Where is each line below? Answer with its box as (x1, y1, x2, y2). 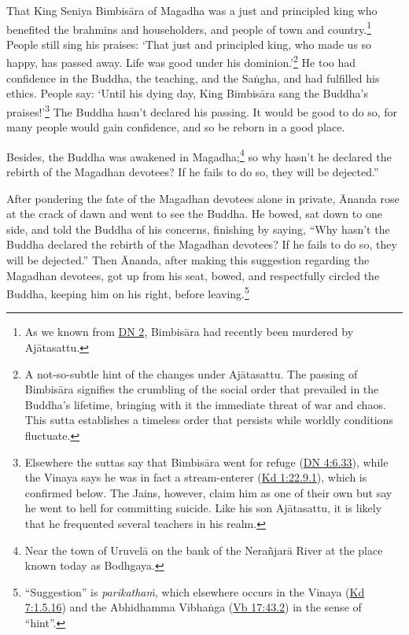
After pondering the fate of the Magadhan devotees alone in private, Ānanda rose (6, 190, 400, 206)
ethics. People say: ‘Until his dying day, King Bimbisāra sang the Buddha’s (6, 85, 369, 102)
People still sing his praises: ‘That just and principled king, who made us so (6, 35, 372, 52)
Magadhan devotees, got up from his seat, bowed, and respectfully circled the (6, 267, 380, 283)
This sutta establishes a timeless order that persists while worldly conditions (24, 412, 393, 428)
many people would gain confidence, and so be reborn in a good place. (6, 119, 345, 135)
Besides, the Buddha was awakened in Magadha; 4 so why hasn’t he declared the (6, 146, 392, 164)
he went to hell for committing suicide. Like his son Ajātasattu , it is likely (24, 500, 382, 516)
